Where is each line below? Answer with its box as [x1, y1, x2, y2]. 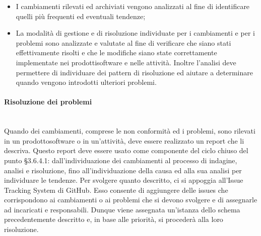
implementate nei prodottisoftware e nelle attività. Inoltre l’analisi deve [16, 57, 236, 67]
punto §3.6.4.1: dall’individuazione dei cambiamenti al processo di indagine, [4, 155, 237, 165]
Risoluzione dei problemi [4, 96, 92, 107]
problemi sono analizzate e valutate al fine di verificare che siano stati [16, 37, 231, 48]
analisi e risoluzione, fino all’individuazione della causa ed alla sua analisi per [4, 165, 242, 175]
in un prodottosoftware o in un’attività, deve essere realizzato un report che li [4, 135, 244, 146]
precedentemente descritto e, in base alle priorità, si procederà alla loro [4, 214, 223, 224]
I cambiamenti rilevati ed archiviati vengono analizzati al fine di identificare [16, 1, 250, 11]
